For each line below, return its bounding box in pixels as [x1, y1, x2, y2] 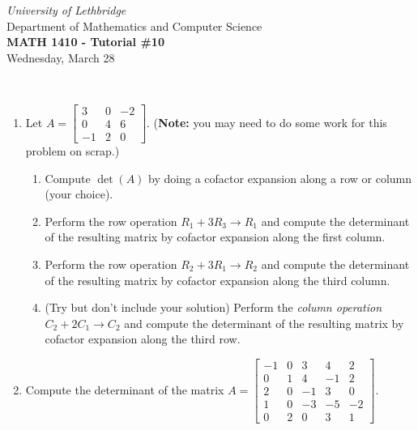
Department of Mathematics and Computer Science [6, 17, 262, 34]
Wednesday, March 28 [6, 49, 115, 66]
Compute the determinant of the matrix [25, 381, 224, 398]
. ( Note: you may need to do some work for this [147, 113, 387, 130]
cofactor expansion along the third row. [45, 330, 241, 347]
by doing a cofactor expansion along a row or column [148, 169, 412, 186]
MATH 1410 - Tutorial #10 [6, 33, 164, 50]
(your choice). [45, 185, 113, 202]
